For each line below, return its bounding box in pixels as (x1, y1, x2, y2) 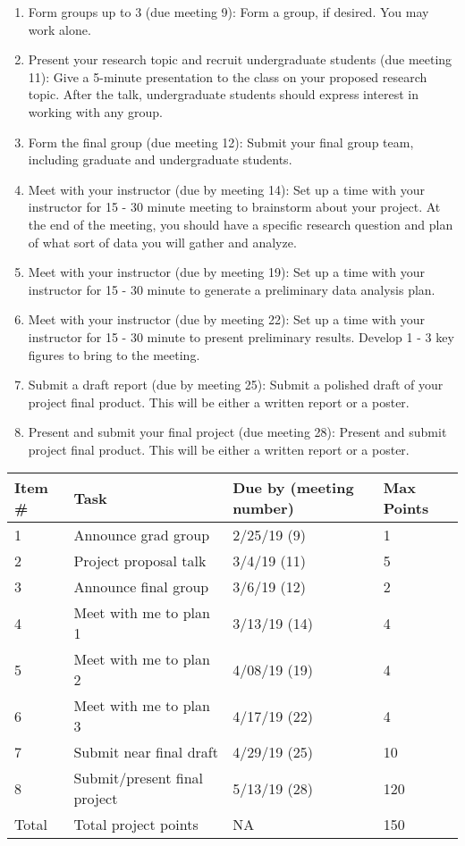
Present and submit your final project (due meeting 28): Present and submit (28, 423, 447, 441)
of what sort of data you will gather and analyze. (28, 232, 297, 251)
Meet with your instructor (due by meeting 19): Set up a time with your (28, 263, 425, 281)
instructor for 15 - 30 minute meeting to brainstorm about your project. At (28, 197, 441, 216)
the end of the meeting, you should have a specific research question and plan (28, 214, 453, 233)
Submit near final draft (73, 741, 218, 763)
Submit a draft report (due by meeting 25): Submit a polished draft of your (28, 375, 444, 394)
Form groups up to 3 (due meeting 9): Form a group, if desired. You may (28, 3, 429, 21)
